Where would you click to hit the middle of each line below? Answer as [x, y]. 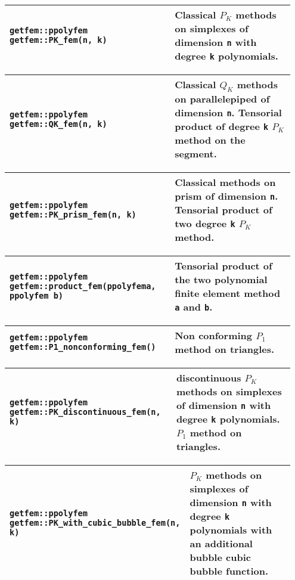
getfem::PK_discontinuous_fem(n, [85, 412]
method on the [210, 140]
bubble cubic [220, 557]
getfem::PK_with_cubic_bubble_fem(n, [95, 523]
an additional [221, 544]
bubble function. [229, 571]
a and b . [194, 307]
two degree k [205, 224]
